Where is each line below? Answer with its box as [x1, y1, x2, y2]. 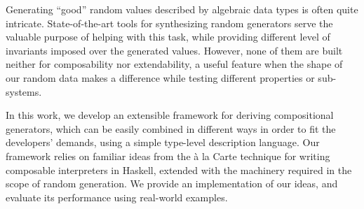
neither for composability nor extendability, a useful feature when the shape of [6, 57, 343, 71]
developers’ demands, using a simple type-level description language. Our [6, 135, 320, 150]
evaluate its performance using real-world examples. [6, 189, 228, 204]
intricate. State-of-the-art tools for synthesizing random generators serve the [6, 15, 333, 30]
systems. [6, 84, 42, 99]
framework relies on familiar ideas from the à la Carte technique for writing [6, 148, 330, 163]
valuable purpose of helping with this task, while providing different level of [6, 29, 330, 44]
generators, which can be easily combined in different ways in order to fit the [6, 121, 336, 136]
